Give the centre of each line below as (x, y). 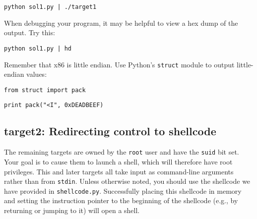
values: (37, 74)
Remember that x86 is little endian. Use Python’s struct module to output (119, 64)
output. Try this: (30, 32)
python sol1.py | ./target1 (50, 7)
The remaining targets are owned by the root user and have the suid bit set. (122, 152)
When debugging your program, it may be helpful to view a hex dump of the (121, 23)
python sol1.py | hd (38, 48)
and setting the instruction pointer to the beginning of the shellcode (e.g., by (121, 200)
